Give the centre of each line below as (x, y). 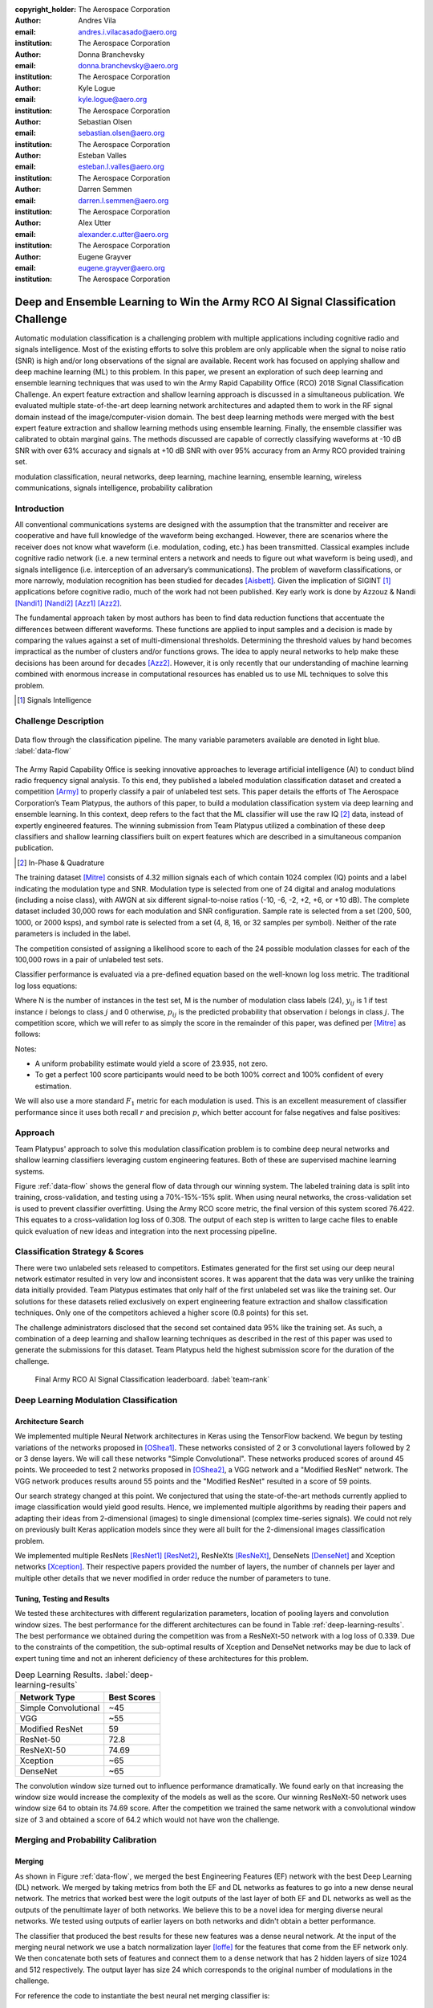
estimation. (53, 1086)
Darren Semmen (105, 190)
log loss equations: (46, 986)
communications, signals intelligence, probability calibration (113, 488)
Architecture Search (49, 1421)
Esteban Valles (103, 156)
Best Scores (132, 1697)
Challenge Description (59, 720)
